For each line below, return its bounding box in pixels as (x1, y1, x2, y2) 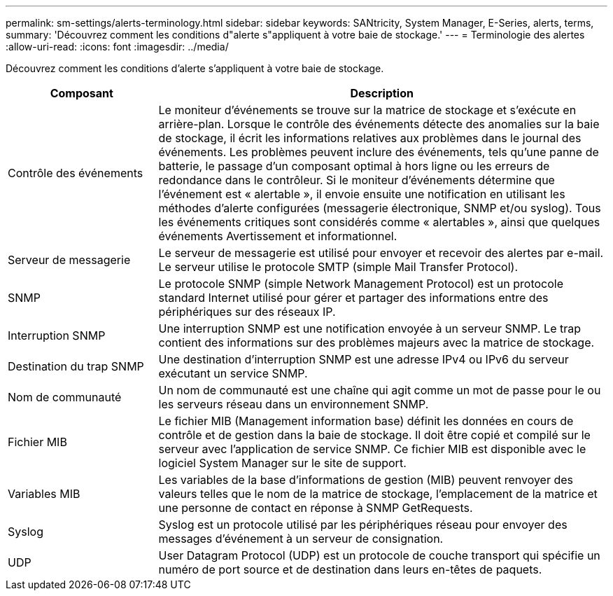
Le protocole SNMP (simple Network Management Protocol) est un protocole (158, 277, 564, 291)
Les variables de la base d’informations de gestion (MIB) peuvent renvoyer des (158, 473, 574, 487)
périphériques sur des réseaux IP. (158, 305, 336, 319)
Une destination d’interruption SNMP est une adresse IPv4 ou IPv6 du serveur (158, 352, 569, 366)
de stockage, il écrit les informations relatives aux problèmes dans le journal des (158, 131, 582, 145)
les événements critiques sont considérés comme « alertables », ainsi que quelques (158, 215, 600, 229)
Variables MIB (8, 487, 80, 501)
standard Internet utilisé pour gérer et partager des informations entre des (158, 291, 549, 305)
